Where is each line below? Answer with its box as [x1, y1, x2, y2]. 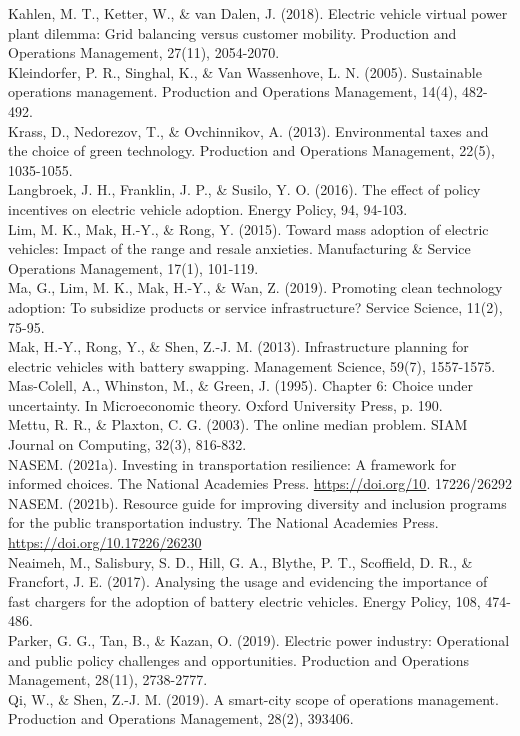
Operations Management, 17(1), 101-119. [8, 257, 259, 278]
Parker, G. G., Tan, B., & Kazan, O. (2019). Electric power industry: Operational [8, 630, 510, 650]
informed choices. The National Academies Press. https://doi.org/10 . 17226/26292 [8, 473, 512, 494]
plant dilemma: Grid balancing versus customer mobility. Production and [8, 22, 457, 43]
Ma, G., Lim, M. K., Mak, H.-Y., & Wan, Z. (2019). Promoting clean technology [8, 277, 503, 298]
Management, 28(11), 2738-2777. [8, 669, 208, 690]
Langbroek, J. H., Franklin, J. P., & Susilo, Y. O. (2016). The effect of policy [8, 179, 481, 200]
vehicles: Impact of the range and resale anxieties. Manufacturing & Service [8, 238, 471, 259]
